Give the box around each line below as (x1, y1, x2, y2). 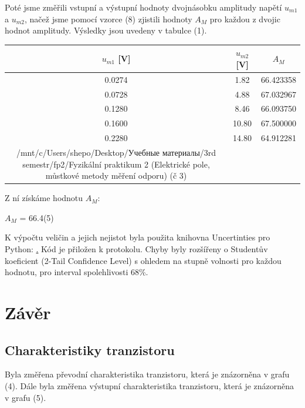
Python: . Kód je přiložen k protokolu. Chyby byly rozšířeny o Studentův (5, 243, 268, 255)
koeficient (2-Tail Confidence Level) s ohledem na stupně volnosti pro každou (5, 254, 282, 266)
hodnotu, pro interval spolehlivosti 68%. (5, 266, 148, 278)
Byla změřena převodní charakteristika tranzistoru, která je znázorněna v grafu (5, 368, 290, 380)
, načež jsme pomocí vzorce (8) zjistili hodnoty (24, 12, 192, 25)
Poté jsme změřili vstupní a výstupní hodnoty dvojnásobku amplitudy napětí (5, 1, 282, 13)
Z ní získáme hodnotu (5, 192, 83, 204)
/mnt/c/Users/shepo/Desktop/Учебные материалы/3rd (16, 146, 216, 158)
